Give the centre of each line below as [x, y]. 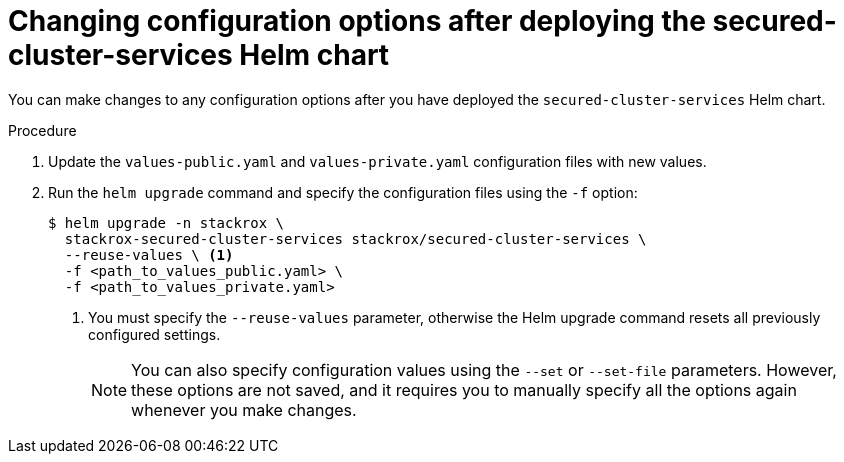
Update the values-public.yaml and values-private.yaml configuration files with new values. [377, 161]
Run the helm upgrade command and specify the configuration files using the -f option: [343, 192]
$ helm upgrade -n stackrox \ [166, 222]
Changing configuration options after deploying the [357, 21]
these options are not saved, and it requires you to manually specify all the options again [464, 389]
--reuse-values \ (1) [149, 254]
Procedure [42, 130]
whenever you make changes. [244, 409]
